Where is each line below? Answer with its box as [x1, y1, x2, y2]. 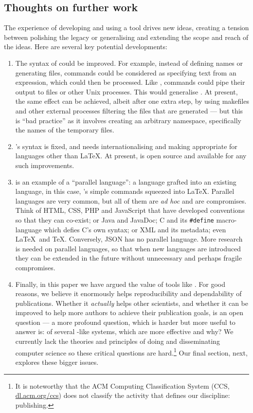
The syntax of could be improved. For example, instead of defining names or [15, 57, 243, 68]
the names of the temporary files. [15, 125, 114, 135]
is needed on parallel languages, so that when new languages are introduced [15, 243, 241, 253]
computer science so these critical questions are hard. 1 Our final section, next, [15, 346, 248, 357]
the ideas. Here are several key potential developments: [4, 41, 167, 52]
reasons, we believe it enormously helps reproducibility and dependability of [15, 288, 242, 299]
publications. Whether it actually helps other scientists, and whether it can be [15, 298, 249, 308]
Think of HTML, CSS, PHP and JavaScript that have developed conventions [15, 205, 245, 215]
